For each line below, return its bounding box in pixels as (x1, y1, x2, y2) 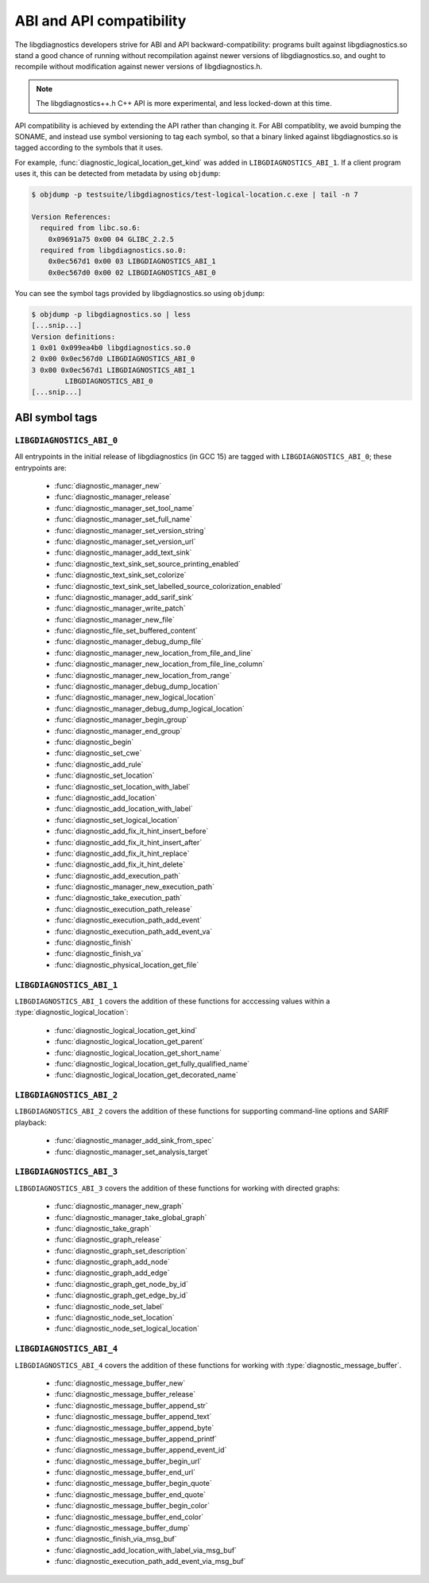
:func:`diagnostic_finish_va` (54, 949, 144, 958)
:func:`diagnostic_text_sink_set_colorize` (54, 570, 187, 580)
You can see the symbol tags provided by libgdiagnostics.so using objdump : (14, 288, 265, 298)
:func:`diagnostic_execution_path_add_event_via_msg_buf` (54, 1557, 246, 1566)
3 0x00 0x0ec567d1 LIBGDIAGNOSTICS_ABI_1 (31, 365, 195, 374)
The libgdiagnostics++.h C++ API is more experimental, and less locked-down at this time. (36, 99, 333, 108)
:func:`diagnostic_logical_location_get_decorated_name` (54, 1070, 238, 1080)
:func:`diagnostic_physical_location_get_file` (54, 960, 199, 969)
